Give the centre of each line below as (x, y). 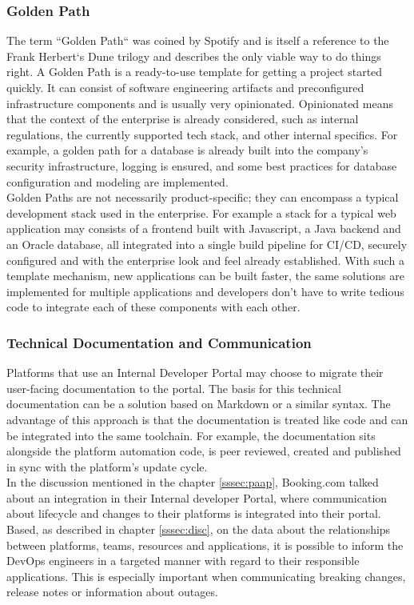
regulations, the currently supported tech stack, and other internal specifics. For (202, 134)
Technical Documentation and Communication (159, 342)
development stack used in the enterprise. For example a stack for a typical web (201, 212)
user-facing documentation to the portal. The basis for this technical (174, 388)
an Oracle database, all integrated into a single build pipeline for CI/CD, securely (207, 244)
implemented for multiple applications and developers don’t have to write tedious (205, 291)
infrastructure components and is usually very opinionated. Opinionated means (200, 103)
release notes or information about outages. (112, 592)
